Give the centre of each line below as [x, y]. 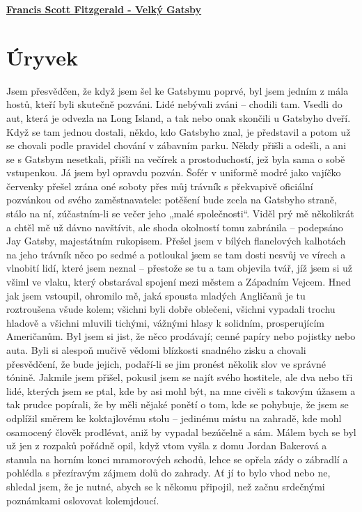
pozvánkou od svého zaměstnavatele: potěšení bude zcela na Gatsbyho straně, [172, 200]
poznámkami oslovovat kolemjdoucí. [83, 500]
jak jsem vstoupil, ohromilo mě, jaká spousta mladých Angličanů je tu [156, 295]
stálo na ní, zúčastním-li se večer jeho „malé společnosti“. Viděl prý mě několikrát [180, 214]
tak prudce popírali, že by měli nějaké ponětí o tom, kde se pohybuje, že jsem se [178, 404]
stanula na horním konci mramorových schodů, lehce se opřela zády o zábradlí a [177, 459]
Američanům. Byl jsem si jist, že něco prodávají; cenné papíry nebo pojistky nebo [181, 336]
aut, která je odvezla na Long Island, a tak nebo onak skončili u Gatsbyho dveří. [179, 117]
